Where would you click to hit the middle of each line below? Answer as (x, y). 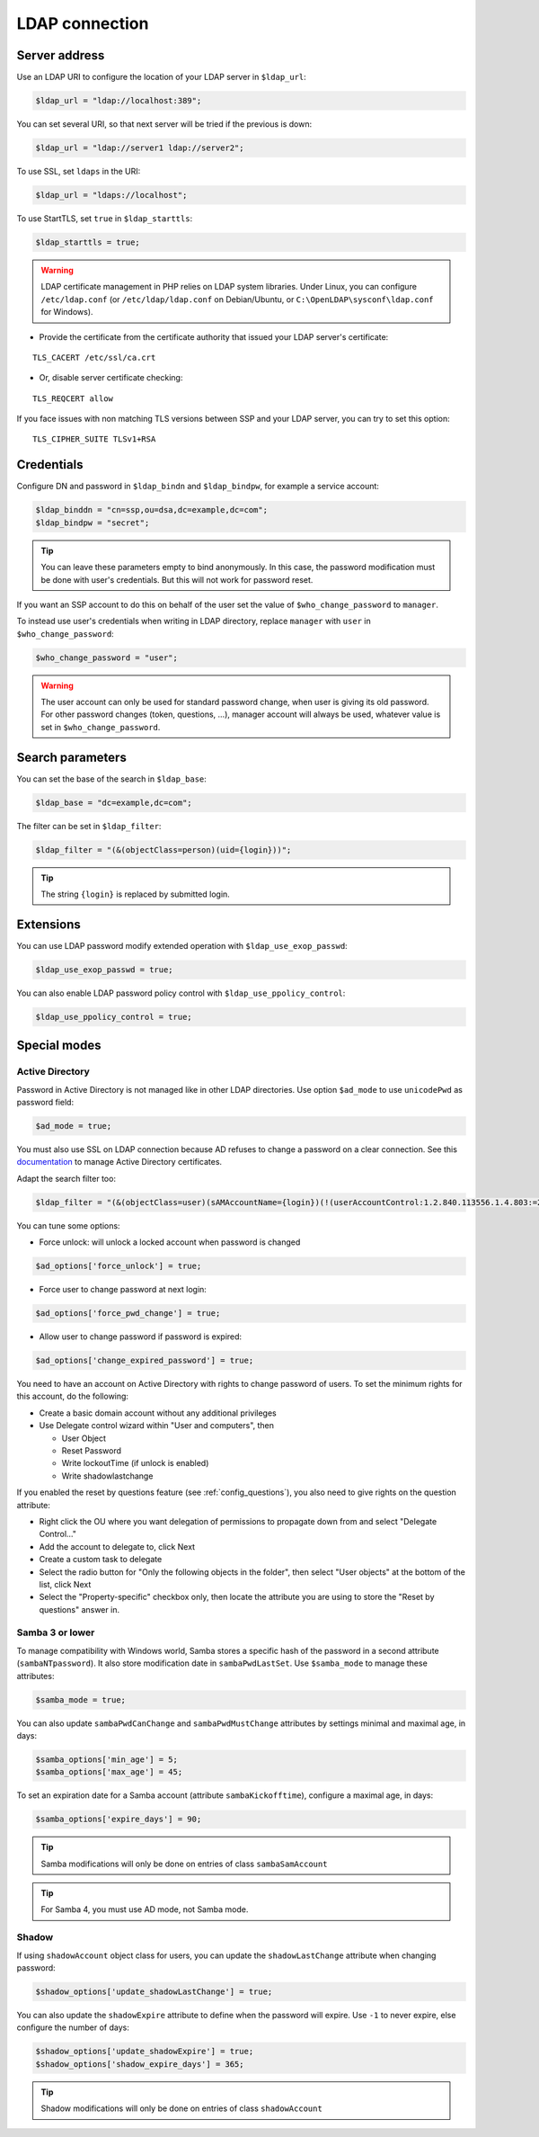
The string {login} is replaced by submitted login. (136, 894)
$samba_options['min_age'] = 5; (107, 1759)
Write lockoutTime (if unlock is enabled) (135, 1463)
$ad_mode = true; (74, 1126)
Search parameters (72, 757)
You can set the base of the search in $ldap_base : (111, 779)
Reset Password (91, 1451)
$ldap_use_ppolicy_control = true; (114, 1017)
